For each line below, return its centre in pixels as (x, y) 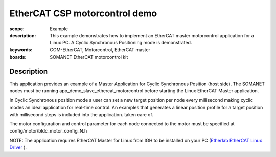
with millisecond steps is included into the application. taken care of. (81, 114)
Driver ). (18, 147)
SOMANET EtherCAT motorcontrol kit (89, 57)
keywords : (21, 50)
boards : (18, 57)
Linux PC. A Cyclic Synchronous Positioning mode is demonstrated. (121, 43)
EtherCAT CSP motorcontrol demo (83, 13)
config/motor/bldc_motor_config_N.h (48, 131)
